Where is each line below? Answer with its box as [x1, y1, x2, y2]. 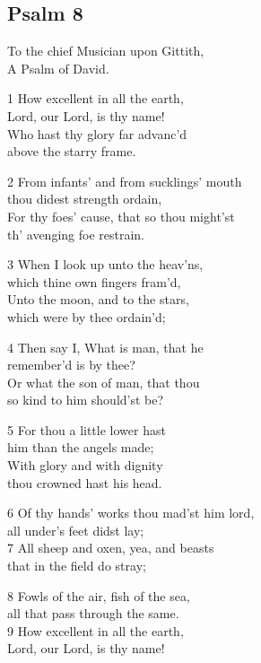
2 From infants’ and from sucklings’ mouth [7, 171, 242, 190]
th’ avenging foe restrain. [7, 224, 145, 243]
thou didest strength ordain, [7, 189, 162, 208]
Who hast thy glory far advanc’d [7, 124, 187, 143]
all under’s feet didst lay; [7, 520, 144, 539]
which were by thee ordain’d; [7, 307, 166, 326]
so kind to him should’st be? [7, 390, 164, 409]
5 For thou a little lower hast [7, 420, 166, 439]
